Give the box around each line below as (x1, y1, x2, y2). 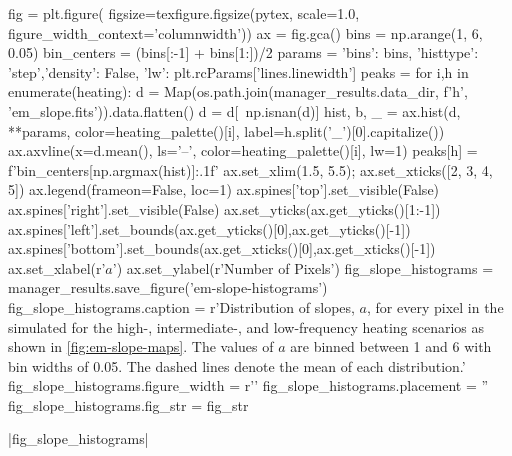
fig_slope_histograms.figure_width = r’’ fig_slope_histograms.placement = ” (8, 375, 489, 396)
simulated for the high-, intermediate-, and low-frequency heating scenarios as (8, 316, 485, 337)
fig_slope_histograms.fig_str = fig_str (8, 394, 249, 415)
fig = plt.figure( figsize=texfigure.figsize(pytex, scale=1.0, (8, 3, 360, 23)
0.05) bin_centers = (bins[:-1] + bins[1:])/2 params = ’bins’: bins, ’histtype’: (8, 42, 479, 63)
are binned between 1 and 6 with (290, 336, 492, 357)
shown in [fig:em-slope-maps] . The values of (8, 336, 274, 357)
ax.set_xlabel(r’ (8, 257, 106, 278)
